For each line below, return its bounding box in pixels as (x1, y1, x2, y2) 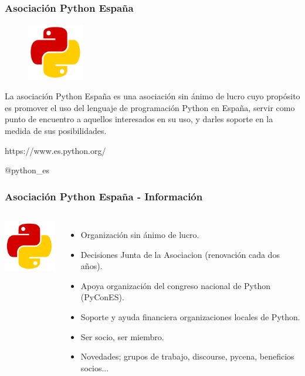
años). (80, 260, 103, 272)
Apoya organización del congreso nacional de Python (80, 279, 271, 291)
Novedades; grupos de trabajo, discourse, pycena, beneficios (80, 350, 294, 362)
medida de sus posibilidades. (5, 125, 107, 137)
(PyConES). (80, 291, 124, 303)
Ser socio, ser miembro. (80, 330, 164, 343)
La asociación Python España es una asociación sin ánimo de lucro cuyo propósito (5, 90, 300, 102)
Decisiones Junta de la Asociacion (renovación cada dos (80, 248, 280, 260)
